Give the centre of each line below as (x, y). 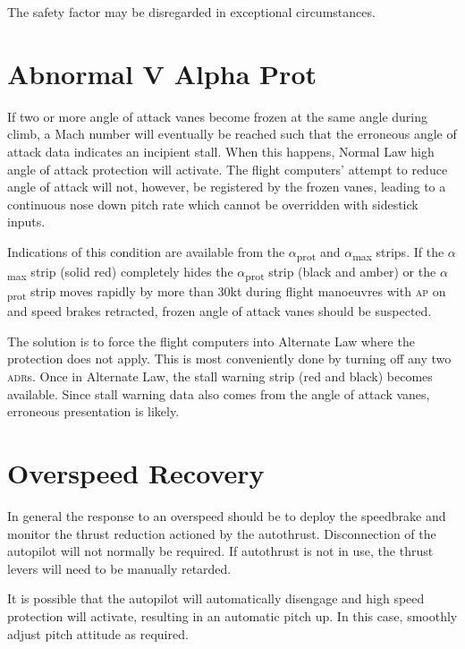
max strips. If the (398, 252)
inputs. (26, 222)
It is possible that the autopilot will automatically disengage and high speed (216, 598)
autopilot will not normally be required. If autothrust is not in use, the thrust (220, 551)
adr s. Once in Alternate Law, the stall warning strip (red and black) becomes (220, 376)
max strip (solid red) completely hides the (120, 273)
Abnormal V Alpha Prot (162, 73)
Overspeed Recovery (136, 473)
